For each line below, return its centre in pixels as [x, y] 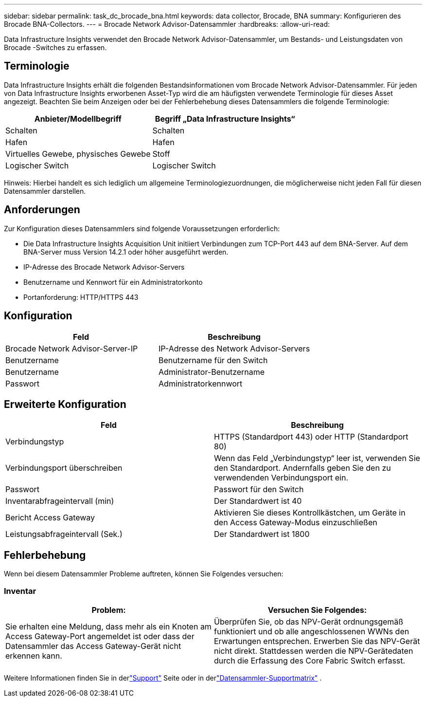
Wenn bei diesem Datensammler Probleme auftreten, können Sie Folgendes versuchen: [144, 574]
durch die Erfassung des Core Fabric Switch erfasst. [310, 660]
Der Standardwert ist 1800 [262, 534]
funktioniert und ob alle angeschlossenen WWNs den [312, 631]
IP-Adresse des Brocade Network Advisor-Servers [104, 267]
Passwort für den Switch [259, 489]
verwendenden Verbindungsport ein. [281, 478]
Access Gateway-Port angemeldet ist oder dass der [100, 636]
